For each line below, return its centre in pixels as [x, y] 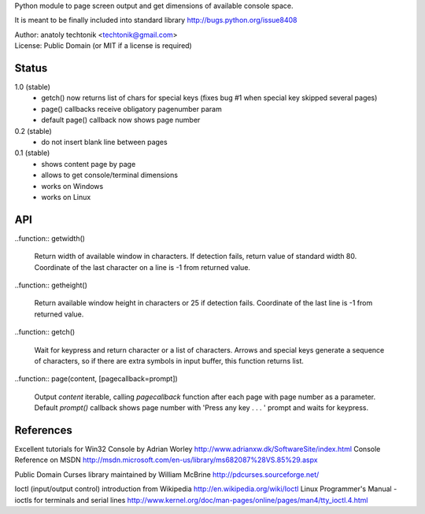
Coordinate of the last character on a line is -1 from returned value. [142, 267]
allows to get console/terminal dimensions [110, 175]
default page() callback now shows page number [121, 120]
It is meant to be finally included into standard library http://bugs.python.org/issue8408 [156, 20]
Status [31, 68]
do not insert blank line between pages [105, 142]
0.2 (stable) [33, 131]
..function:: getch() [45, 332]
